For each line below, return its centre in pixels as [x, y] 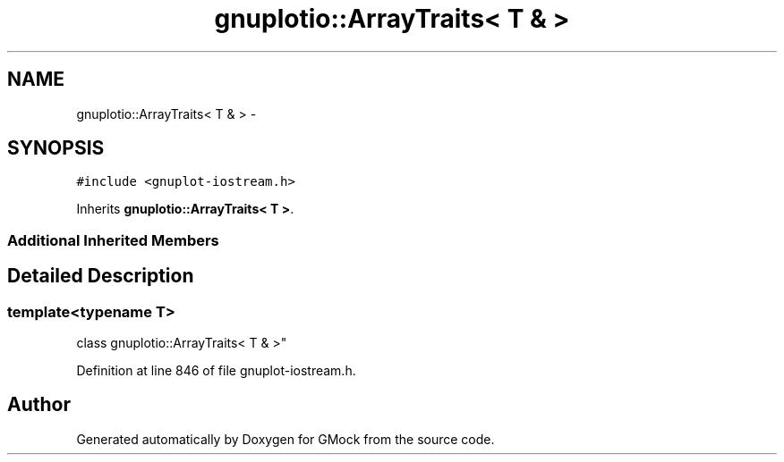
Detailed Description [101, 276]
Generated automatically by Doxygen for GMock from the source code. [285, 439]
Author [39, 405]
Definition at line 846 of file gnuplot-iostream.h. [216, 371]
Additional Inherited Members [113, 240]
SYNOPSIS [56, 148]
